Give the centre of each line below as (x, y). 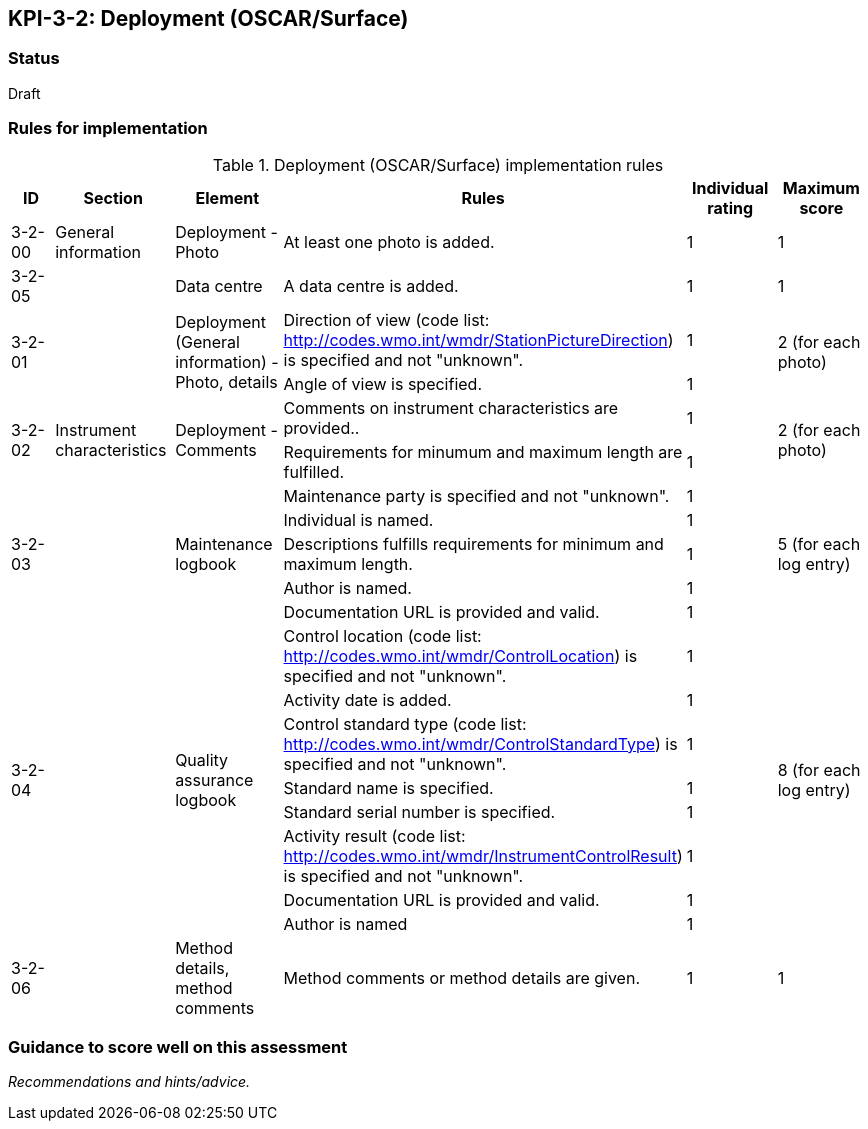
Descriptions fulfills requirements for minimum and (473, 543)
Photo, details (226, 381)
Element (227, 197)
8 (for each (819, 769)
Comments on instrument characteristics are (451, 407)
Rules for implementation (108, 128)
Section (113, 197)
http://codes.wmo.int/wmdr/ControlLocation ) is (460, 655)
